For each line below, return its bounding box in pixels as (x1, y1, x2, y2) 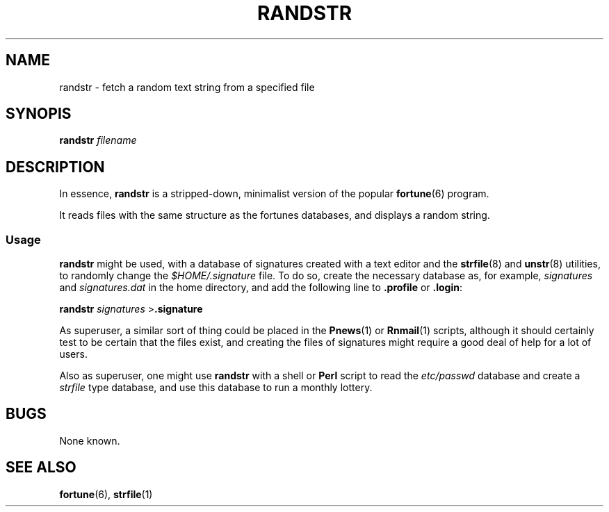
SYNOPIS (6, 105, 72, 123)
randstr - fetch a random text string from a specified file (59, 81, 315, 93)
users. (59, 348, 88, 361)
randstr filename (59, 134, 137, 147)
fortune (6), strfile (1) (59, 488, 153, 500)
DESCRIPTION (6, 158, 105, 176)
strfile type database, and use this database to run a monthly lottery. (59, 381, 373, 394)
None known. (59, 434, 120, 447)
